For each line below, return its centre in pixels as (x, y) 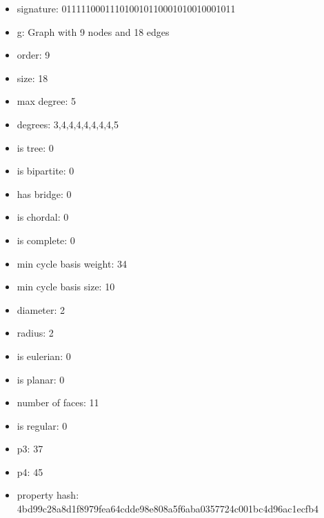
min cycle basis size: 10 (66, 287)
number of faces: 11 (58, 402)
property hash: (48, 495)
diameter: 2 (41, 309)
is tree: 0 (35, 147)
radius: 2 (35, 333)
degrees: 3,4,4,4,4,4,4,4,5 (68, 124)
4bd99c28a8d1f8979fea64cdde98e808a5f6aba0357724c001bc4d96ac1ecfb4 (168, 509)
